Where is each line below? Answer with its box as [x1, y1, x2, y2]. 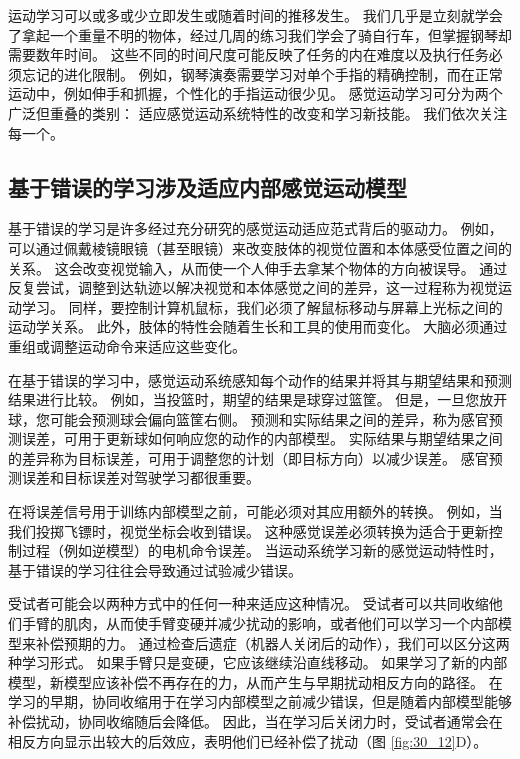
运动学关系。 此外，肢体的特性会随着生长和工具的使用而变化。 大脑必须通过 [8, 316, 508, 337]
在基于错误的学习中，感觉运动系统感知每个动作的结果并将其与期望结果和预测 [8, 369, 512, 390]
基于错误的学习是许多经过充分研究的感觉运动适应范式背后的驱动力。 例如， [8, 218, 503, 239]
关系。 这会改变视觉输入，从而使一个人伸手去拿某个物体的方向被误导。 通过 [8, 257, 508, 278]
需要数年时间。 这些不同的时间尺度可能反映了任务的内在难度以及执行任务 [8, 44, 489, 65]
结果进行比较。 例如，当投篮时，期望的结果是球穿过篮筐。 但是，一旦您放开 [8, 389, 508, 410]
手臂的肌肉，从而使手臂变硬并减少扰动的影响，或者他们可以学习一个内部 [21, 613, 498, 634]
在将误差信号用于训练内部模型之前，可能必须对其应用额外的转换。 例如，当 [8, 501, 503, 522]
